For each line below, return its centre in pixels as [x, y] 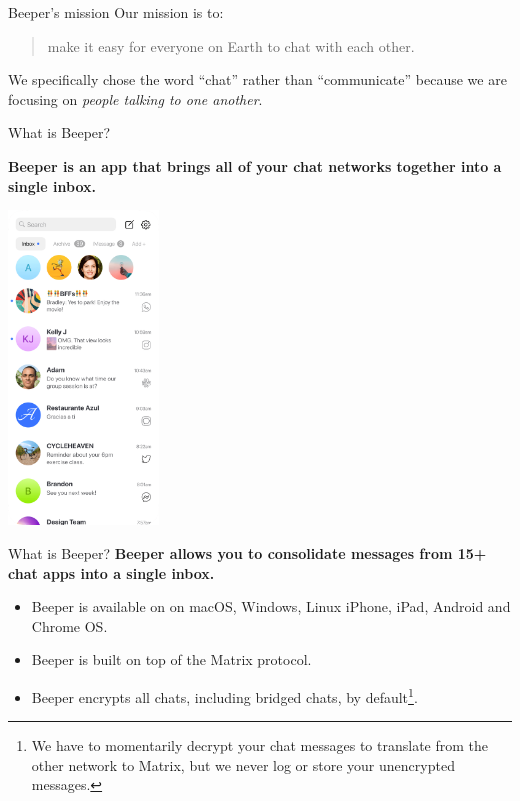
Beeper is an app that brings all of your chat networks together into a [255, 165]
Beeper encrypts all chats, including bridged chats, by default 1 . [224, 695]
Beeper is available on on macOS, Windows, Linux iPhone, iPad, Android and [271, 606]
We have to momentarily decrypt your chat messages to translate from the [260, 745]
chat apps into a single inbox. [111, 572]
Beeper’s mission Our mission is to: [116, 12]
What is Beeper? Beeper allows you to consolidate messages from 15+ [247, 553]
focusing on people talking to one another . [135, 98]
